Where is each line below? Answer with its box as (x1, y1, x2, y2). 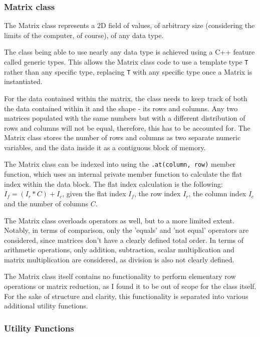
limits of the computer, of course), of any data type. (4, 30, 164, 40)
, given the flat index (62, 188, 126, 199)
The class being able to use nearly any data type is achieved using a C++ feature (4, 47, 255, 57)
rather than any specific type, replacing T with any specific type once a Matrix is (4, 66, 252, 77)
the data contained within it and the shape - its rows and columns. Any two (4, 103, 238, 113)
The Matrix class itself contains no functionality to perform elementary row (4, 271, 236, 281)
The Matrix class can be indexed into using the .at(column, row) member (4, 159, 236, 169)
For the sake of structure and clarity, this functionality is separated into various (4, 290, 248, 301)
